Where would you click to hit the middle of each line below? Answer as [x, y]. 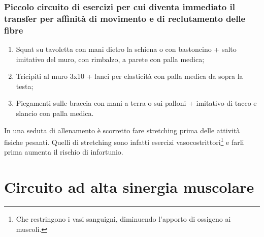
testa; [25, 86]
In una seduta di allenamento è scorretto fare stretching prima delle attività [122, 130]
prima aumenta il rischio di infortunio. [64, 152]
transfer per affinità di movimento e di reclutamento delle [125, 18]
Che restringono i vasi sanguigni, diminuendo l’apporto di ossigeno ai [123, 219]
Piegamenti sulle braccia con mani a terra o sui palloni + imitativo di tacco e [136, 103]
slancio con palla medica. [55, 113]
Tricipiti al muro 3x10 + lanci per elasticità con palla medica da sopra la [129, 76]
